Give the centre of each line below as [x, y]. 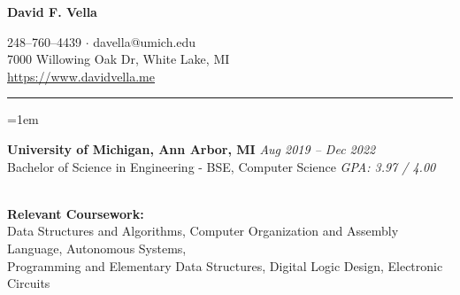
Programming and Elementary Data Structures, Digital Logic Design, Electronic [225, 265]
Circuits [29, 283]
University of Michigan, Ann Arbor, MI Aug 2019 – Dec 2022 [192, 148]
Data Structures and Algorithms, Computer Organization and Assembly [203, 231]
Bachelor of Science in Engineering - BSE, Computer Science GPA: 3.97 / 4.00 [222, 166]
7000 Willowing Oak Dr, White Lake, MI [119, 59]
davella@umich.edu [145, 41]
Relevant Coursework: [76, 213]
